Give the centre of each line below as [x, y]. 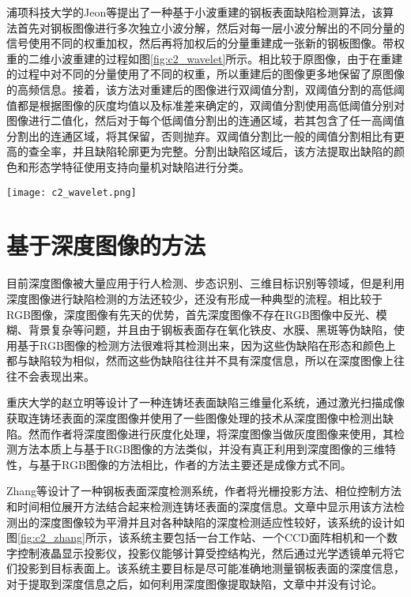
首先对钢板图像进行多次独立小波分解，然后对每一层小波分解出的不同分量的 [211, 27]
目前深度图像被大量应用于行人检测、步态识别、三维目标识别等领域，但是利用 [205, 283]
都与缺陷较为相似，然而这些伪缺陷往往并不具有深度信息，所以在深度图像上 [200, 360]
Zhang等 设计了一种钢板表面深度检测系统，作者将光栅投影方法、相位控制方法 [204, 491]
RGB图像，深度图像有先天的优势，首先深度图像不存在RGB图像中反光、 [191, 314]
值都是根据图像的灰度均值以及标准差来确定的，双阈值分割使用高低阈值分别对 [205, 105]
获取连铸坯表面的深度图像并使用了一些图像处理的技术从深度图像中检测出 [194, 418]
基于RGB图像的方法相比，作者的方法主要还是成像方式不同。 [195, 464]
